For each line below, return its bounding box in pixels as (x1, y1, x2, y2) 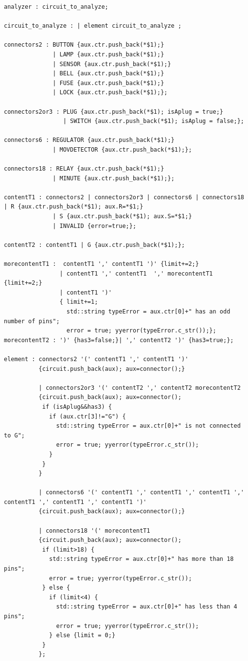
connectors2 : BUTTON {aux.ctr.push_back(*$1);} (4, 41, 164, 49)
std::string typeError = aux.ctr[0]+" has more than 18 (49, 556, 234, 563)
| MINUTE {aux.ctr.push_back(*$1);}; (53, 174, 175, 182)
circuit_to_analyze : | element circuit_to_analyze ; (4, 22, 182, 30)
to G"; (4, 432, 25, 439)
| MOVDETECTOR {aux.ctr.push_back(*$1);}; (53, 146, 192, 153)
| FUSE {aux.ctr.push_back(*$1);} (53, 79, 164, 87)
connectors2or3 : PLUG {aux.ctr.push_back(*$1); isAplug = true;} (4, 108, 224, 115)
